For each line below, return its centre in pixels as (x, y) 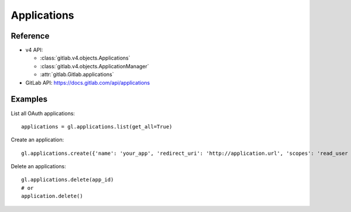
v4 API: (34, 50)
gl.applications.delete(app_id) (68, 180)
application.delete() (52, 196)
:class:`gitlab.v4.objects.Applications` (85, 58)
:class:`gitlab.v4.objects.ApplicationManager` (94, 66)
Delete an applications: (39, 166)
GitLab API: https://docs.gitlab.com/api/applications (88, 82)
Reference (30, 36)
